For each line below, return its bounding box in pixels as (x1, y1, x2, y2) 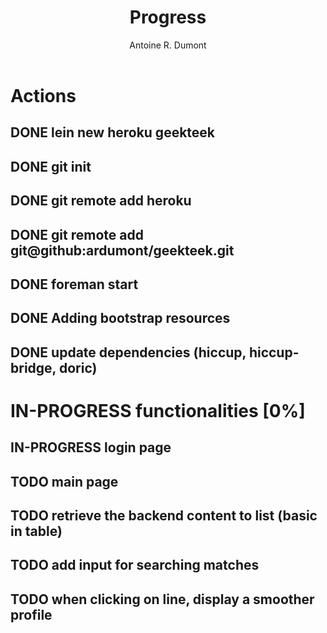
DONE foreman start (10, 276, 139, 293)
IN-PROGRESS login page (10, 439, 172, 456)
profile (10, 606, 53, 623)
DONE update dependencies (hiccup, (10, 344, 247, 361)
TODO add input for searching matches (10, 557, 260, 574)
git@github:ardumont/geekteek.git (10, 242, 235, 259)
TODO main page (10, 473, 119, 490)
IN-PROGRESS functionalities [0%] (10, 399, 306, 422)
